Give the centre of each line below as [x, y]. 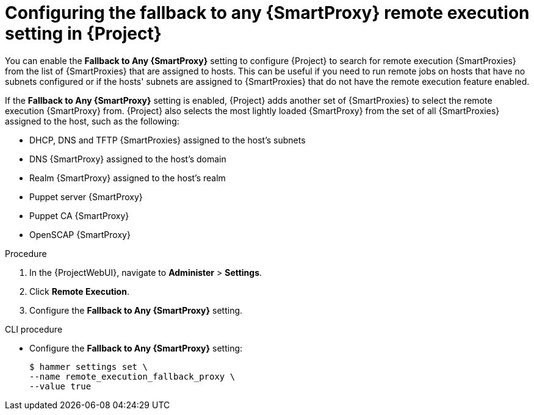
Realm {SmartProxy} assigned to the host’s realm [128, 178]
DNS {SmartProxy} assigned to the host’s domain [128, 159]
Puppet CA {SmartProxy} [79, 215]
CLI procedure [34, 329]
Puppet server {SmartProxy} [86, 197]
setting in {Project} [83, 34]
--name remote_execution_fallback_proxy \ [132, 376]
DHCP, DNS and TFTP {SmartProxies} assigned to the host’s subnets [168, 140]
